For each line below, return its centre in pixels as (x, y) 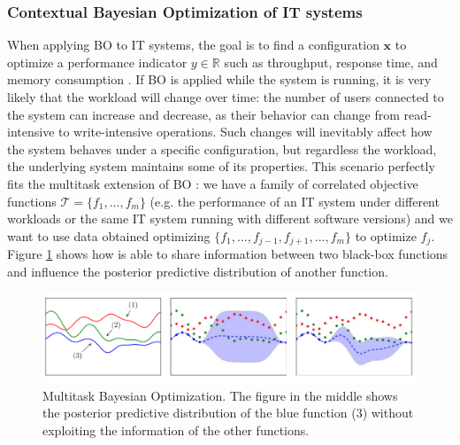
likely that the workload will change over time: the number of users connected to (226, 97)
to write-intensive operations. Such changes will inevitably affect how (245, 132)
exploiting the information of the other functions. (176, 430)
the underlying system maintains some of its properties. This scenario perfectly (221, 166)
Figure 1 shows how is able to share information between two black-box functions (228, 254)
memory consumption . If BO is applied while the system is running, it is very (219, 79)
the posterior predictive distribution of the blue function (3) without (228, 413)
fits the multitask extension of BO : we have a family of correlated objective (213, 183)
